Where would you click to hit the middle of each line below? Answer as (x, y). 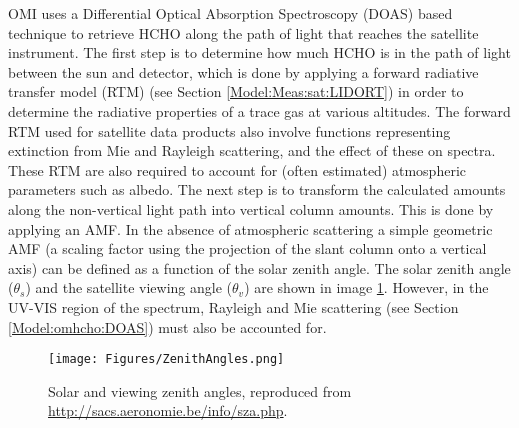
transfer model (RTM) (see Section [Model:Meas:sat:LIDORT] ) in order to (236, 91)
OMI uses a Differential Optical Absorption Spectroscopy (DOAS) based (230, 13)
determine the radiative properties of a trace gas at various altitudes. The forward (259, 110)
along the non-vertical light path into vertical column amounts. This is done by (251, 208)
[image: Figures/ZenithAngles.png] (166, 359)
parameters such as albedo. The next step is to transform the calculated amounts (257, 189)
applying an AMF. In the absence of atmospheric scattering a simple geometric (250, 228)
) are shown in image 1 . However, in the (366, 287)
